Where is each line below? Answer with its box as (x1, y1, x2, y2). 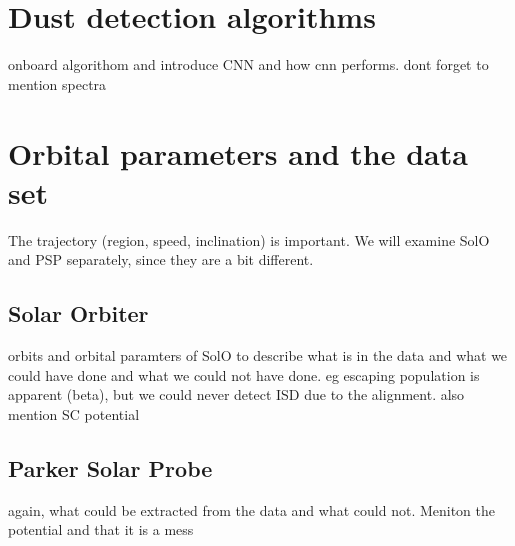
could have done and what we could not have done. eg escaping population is (8, 364, 480, 385)
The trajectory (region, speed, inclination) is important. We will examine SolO (8, 229, 490, 250)
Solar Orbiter (8, 298, 149, 329)
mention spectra (8, 73, 107, 94)
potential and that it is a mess (8, 519, 194, 540)
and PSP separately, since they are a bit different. (8, 249, 314, 270)
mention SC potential (8, 403, 140, 424)
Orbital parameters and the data (8, 132, 468, 173)
